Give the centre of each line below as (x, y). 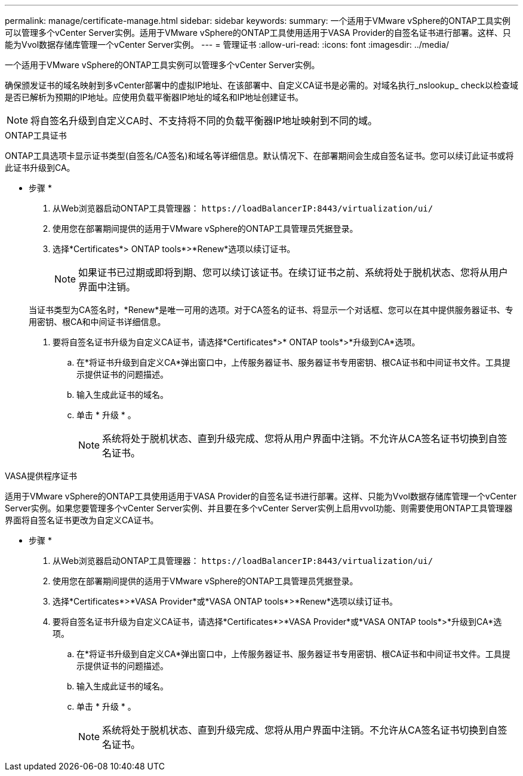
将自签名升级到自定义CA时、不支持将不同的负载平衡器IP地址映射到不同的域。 (204, 121)
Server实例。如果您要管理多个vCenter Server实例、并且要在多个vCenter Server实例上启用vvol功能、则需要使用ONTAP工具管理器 (259, 508)
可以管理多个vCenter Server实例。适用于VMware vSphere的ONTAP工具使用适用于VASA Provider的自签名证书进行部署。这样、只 (258, 33)
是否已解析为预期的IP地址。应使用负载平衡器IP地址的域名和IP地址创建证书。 (154, 97)
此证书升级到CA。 (40, 168)
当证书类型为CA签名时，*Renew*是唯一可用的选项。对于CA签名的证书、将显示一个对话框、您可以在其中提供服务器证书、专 (271, 310)
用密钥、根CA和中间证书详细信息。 (97, 322)
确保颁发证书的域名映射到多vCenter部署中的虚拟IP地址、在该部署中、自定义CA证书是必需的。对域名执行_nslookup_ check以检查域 (261, 85)
